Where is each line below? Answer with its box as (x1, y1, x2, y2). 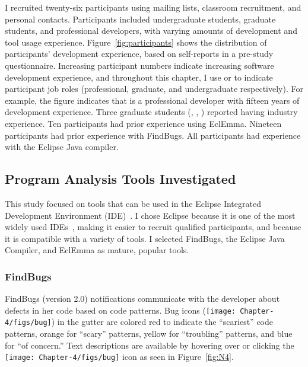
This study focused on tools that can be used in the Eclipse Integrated (5, 197, 261, 209)
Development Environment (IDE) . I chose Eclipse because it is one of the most (5, 209, 296, 221)
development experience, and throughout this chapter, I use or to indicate (5, 71, 273, 83)
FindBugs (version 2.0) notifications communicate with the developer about (5, 292, 280, 305)
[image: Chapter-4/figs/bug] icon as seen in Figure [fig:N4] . (5, 350, 234, 363)
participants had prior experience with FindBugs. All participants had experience (5, 129, 301, 141)
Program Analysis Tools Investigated (5, 170, 236, 188)
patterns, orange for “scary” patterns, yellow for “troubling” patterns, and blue (5, 327, 293, 340)
